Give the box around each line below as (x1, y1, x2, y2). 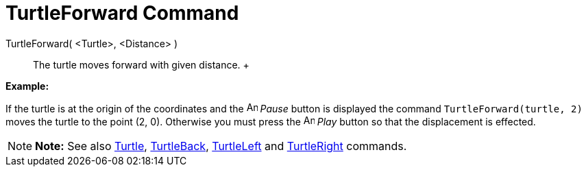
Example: (5, 79, 49, 92)
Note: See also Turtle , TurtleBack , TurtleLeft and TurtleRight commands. (35, 138, 407, 153)
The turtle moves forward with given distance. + (33, 58, 249, 71)
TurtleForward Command (5, 1, 239, 25)
